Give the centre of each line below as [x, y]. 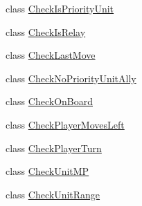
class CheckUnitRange [53, 194]
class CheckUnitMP [47, 171]
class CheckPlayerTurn [54, 148]
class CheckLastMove [51, 55]
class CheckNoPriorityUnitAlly [71, 78]
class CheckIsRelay [46, 31]
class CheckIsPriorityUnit [60, 8]
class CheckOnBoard [49, 101]
